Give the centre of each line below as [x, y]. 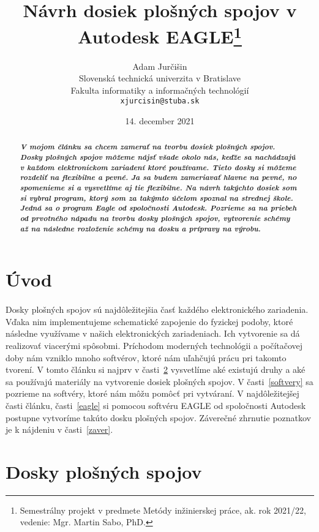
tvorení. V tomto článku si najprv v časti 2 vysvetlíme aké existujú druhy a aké [156, 369]
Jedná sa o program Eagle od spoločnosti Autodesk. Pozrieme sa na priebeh [158, 208]
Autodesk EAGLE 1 [160, 35]
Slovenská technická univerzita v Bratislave [160, 78]
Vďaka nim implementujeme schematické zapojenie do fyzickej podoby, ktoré [149, 321]
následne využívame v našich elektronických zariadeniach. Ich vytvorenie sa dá [153, 333]
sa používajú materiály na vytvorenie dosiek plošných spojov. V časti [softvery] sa [159, 381]
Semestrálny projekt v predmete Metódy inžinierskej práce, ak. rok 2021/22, [163, 510]
